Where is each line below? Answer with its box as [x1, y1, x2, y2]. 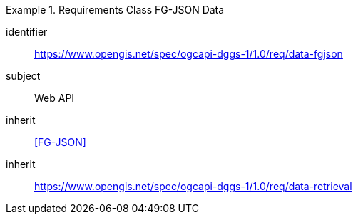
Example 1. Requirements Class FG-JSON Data [6, 4, 225, 16]
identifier [6, 26, 48, 38]
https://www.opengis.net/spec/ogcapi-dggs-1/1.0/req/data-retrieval [34, 180, 352, 192]
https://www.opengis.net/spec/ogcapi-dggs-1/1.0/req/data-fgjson [34, 48, 343, 60]
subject [6, 70, 41, 82]
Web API [34, 92, 75, 104]
